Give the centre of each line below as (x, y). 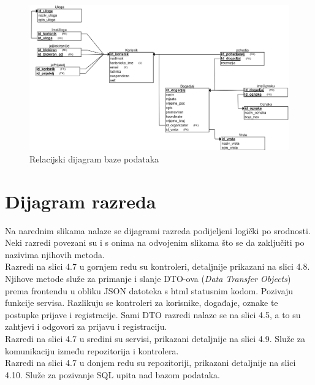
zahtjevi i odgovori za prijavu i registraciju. (86, 326)
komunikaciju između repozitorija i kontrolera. (92, 350)
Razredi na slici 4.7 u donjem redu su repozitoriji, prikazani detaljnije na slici (150, 363)
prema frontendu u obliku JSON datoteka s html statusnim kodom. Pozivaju (149, 290)
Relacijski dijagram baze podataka (94, 158)
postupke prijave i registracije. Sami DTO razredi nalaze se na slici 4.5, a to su (153, 314)
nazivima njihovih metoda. (55, 254)
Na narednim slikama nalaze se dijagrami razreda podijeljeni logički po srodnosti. (158, 230)
